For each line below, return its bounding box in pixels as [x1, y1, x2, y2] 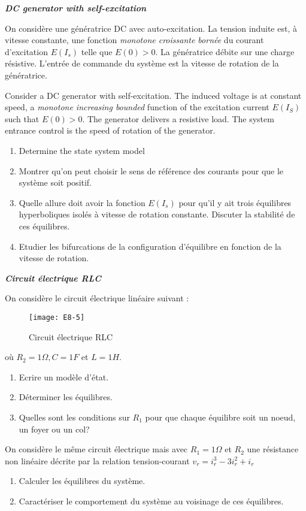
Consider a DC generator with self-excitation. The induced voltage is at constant [5, 89, 302, 101]
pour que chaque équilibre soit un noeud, [145, 410, 296, 423]
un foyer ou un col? [19, 422, 90, 435]
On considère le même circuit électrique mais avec [5, 443, 188, 455]
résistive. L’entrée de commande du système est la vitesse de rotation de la [5, 57, 279, 69]
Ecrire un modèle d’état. [19, 370, 109, 383]
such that [5, 112, 40, 125]
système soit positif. [19, 176, 92, 189]
